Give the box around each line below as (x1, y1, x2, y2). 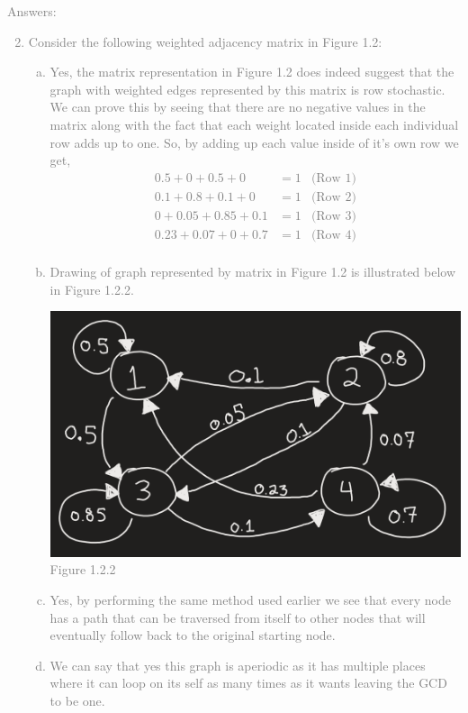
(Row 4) (310, 228, 356, 242)
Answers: (7, 2, 57, 20)
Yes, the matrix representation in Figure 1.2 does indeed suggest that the (49, 62, 454, 81)
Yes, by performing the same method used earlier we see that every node (49, 590, 451, 609)
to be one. (49, 691, 105, 710)
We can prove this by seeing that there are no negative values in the (49, 97, 426, 116)
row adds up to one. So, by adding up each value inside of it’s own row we (49, 133, 459, 151)
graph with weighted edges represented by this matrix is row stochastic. (49, 79, 445, 98)
